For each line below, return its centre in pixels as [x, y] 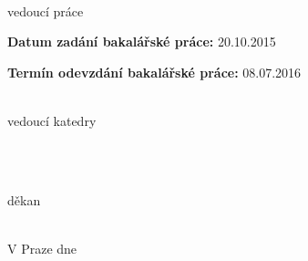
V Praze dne [42, 248]
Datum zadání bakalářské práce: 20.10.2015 [142, 42]
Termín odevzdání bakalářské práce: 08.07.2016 [154, 72]
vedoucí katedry [52, 120]
